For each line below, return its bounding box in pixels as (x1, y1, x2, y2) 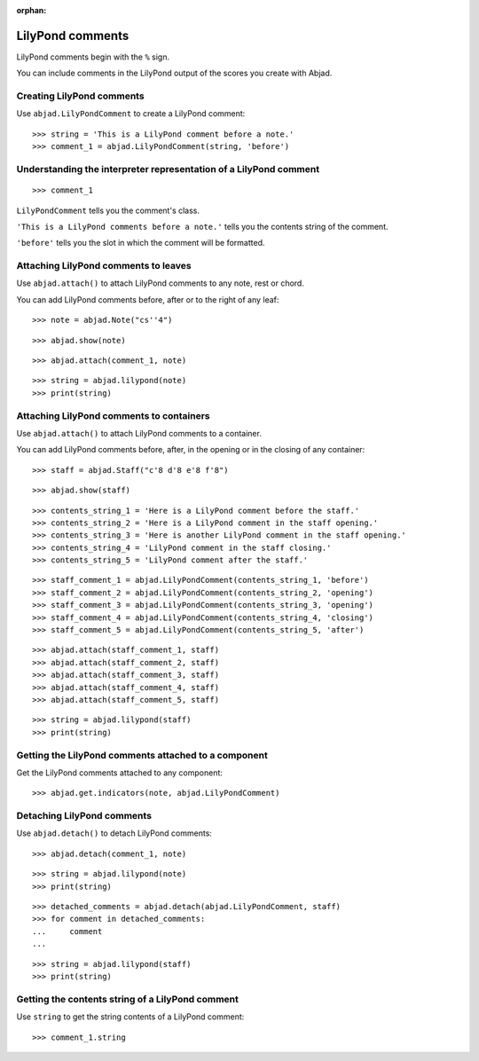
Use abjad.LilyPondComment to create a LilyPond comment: (16, 108, 246, 119)
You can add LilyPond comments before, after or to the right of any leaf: (16, 294, 279, 305)
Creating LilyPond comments (16, 90, 145, 102)
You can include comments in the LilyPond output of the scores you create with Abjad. (16, 67, 333, 79)
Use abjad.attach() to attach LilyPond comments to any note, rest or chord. (16, 278, 305, 288)
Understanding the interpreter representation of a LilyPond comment (16, 162, 319, 175)
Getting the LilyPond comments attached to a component (16, 749, 268, 761)
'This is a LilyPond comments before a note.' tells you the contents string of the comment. (16, 221, 389, 232)
